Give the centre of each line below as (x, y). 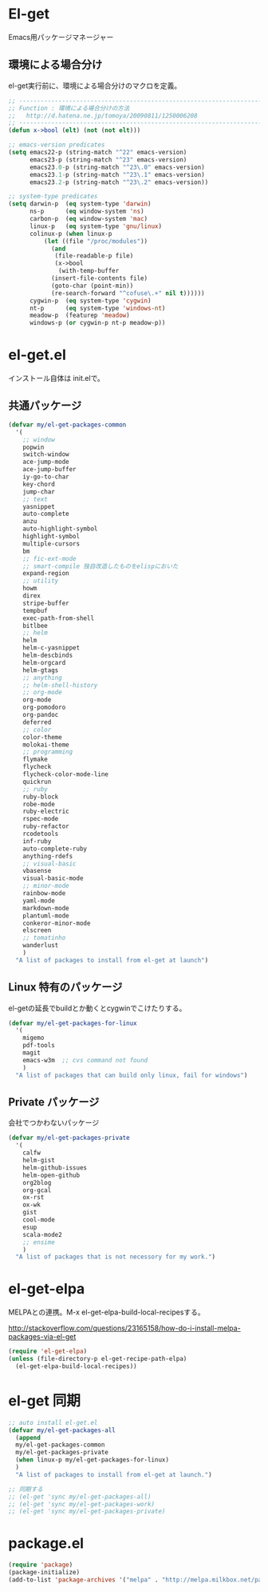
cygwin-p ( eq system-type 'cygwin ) (90, 301)
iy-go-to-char (46, 477)
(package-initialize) (44, 1573)
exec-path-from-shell (58, 618)
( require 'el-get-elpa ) (48, 1352)
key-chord (39, 484)
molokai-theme (46, 745)
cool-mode (39, 1220)
